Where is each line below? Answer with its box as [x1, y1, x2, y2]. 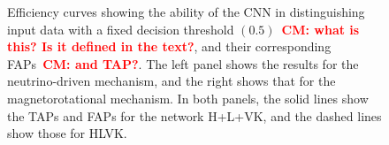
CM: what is [281, 19, 360, 38]
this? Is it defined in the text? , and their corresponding [7, 37, 332, 56]
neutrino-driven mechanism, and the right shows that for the [7, 72, 336, 90]
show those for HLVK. [7, 124, 127, 142]
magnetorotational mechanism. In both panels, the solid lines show [7, 88, 369, 107]
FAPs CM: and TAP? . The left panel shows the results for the [7, 54, 359, 72]
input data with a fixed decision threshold [7, 19, 234, 38]
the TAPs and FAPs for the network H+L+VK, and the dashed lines [7, 106, 382, 125]
